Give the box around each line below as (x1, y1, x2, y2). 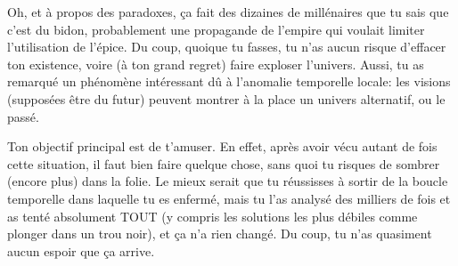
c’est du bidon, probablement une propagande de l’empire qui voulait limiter (7, 20, 425, 38)
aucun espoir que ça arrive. (7, 241, 155, 260)
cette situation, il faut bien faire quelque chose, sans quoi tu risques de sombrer (7, 154, 440, 173)
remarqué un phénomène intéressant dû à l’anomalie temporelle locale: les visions (7, 72, 451, 91)
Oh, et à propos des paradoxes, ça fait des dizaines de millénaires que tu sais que (7, 3, 449, 20)
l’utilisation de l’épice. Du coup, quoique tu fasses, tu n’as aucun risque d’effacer (7, 37, 446, 56)
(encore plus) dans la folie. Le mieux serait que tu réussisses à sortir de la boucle (7, 172, 448, 190)
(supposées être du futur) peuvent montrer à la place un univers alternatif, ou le (7, 89, 446, 108)
